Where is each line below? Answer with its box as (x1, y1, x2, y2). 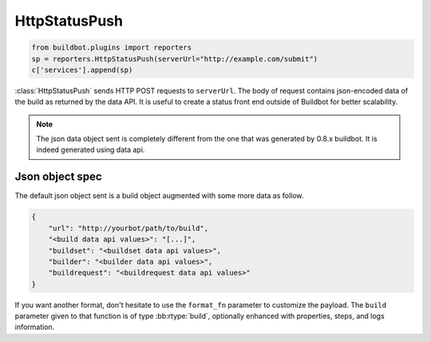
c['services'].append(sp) (31, 65, 133, 74)
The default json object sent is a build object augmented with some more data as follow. (14, 191, 304, 201)
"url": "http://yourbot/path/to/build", (48, 224, 209, 233)
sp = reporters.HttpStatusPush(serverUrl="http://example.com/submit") (31, 54, 318, 63)
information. (14, 322, 55, 332)
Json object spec (14, 170, 103, 184)
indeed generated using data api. (36, 145, 145, 155)
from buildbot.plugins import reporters (31, 43, 192, 52)
